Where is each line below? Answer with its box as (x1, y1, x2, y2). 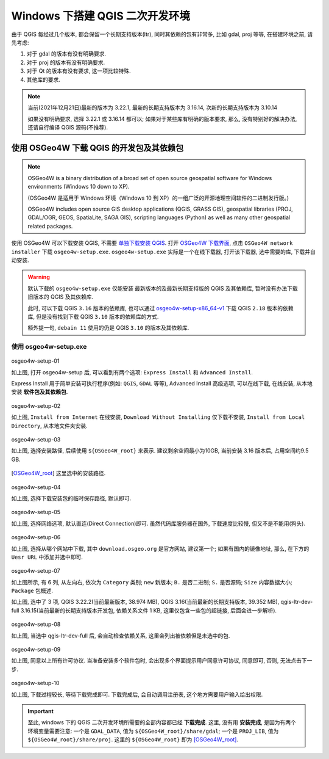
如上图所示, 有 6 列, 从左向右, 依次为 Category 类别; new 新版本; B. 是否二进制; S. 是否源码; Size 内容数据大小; (11, 578, 292, 586)
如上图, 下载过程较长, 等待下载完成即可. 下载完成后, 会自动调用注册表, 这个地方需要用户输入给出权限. (11, 691, 263, 698)
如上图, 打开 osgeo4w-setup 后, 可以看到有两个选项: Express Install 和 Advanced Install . (11, 368, 253, 376)
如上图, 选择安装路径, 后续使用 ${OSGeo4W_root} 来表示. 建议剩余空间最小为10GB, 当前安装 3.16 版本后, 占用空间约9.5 (11, 447, 309, 454)
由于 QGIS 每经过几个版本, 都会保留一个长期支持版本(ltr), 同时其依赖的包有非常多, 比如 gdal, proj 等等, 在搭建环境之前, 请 (11, 31, 313, 38)
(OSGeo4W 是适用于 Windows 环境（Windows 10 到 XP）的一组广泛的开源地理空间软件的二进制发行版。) (27, 194, 289, 202)
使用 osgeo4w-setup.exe (11, 343, 87, 351)
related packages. (27, 222, 73, 230)
